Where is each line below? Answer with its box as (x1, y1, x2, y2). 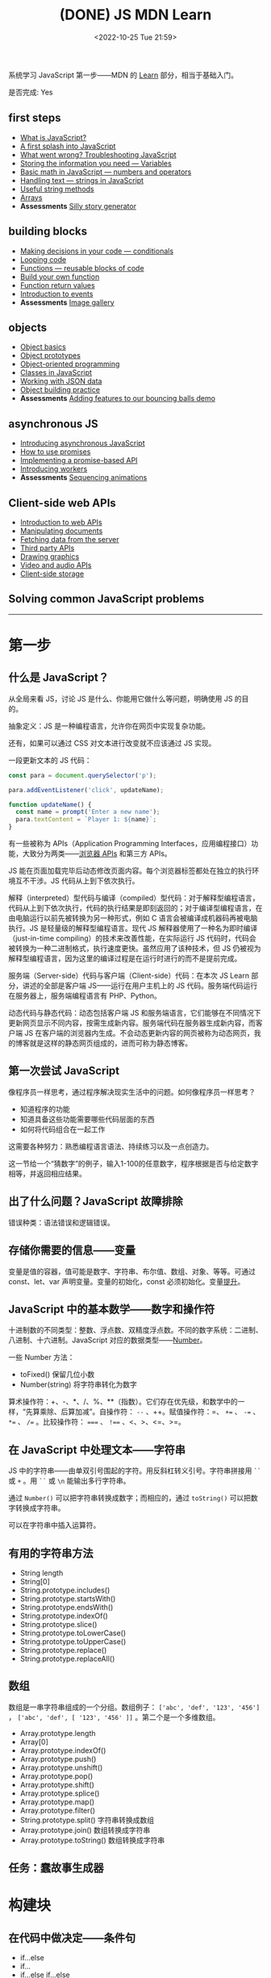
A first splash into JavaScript (19, 141, 116, 151)
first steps (8, 111, 61, 125)
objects (8, 320, 47, 334)
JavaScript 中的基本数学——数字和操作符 (8, 1302, 215, 1316)
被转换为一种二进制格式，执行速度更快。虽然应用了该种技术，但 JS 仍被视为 (8, 944, 261, 954)
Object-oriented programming (19, 359, 120, 369)
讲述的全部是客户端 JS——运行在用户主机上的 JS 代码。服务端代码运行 (22, 981, 258, 991)
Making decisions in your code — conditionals (19, 246, 174, 256)
